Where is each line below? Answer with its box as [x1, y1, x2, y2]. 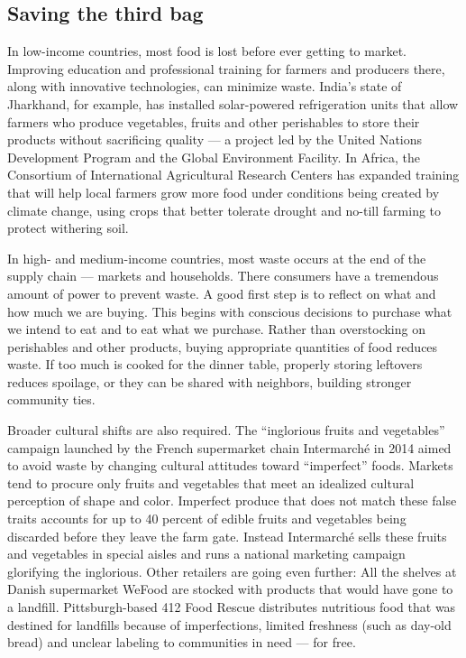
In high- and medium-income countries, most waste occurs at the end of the [7, 248, 426, 267]
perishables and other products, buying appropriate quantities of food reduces [7, 337, 438, 356]
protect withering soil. [7, 218, 129, 237]
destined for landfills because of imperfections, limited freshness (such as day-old [7, 615, 452, 634]
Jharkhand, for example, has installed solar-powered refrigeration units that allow [7, 94, 459, 113]
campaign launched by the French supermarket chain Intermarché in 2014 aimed [7, 438, 452, 457]
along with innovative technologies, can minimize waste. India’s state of [7, 77, 402, 96]
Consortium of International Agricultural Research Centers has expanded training [7, 165, 460, 184]
